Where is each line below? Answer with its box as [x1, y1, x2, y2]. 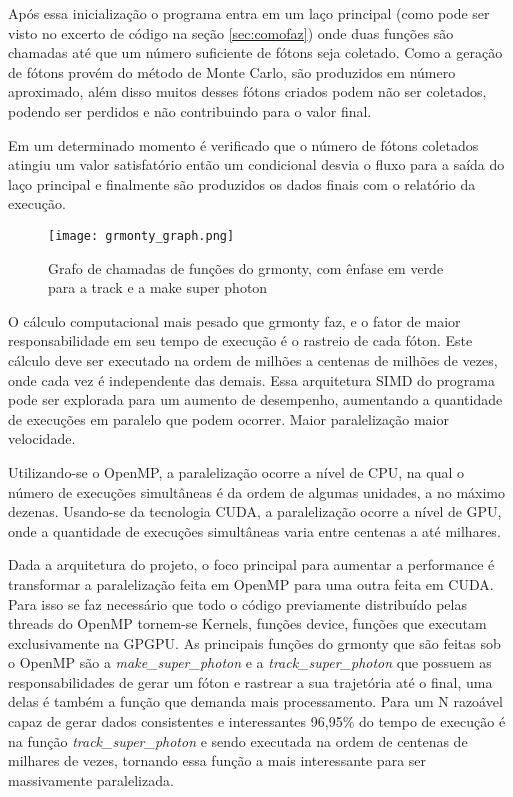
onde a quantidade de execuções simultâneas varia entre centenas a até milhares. [8, 520, 501, 541]
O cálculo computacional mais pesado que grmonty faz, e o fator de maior [8, 310, 461, 331]
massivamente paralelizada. [8, 769, 174, 790]
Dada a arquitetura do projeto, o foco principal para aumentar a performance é [8, 554, 495, 575]
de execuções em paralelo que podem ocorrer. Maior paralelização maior [8, 408, 449, 429]
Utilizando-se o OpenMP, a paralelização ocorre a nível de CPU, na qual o [8, 461, 464, 482]
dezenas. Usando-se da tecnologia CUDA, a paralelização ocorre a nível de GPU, [8, 501, 502, 522]
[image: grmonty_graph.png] [48, 228, 235, 243]
